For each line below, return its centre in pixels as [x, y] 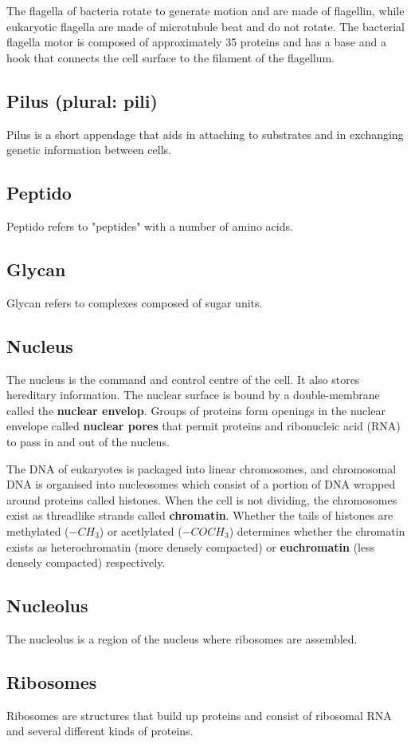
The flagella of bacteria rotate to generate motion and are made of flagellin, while [205, 10]
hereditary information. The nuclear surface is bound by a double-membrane [193, 395]
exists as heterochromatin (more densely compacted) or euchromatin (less [191, 546]
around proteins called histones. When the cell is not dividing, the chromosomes [202, 499]
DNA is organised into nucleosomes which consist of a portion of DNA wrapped [201, 484]
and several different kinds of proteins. [100, 731]
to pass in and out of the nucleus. [88, 441]
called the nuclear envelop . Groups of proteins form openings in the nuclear [196, 410]
